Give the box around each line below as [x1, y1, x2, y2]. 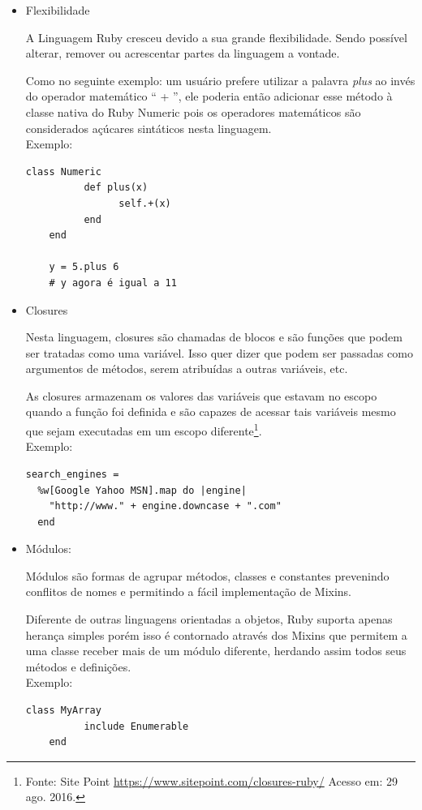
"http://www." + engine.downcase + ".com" [49, 500, 282, 512]
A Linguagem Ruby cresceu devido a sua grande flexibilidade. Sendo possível [25, 28, 407, 45]
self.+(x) [118, 197, 171, 209]
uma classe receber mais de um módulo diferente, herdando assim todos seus [25, 642, 407, 659]
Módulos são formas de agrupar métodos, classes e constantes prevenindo [25, 567, 390, 584]
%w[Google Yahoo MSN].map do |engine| [37, 484, 247, 496]
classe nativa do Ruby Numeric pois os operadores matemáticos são [25, 103, 361, 120]
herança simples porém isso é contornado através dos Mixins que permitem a [25, 626, 407, 643]
